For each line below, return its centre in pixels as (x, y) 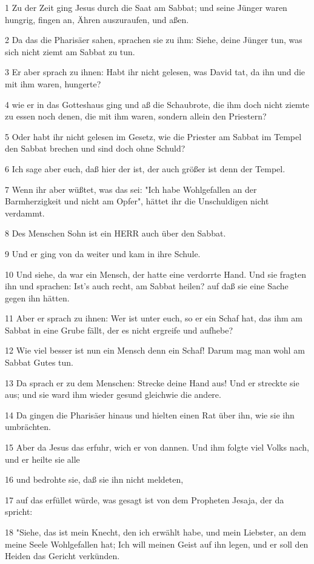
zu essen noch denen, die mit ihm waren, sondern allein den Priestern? (136, 116)
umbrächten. (28, 427)
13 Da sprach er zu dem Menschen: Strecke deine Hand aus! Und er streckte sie (152, 382)
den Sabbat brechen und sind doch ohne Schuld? (95, 148)
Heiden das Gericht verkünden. (62, 556)
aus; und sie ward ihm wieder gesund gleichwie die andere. (113, 394)
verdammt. (25, 213)
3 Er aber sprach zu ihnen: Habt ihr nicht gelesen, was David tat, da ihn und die (155, 72)
